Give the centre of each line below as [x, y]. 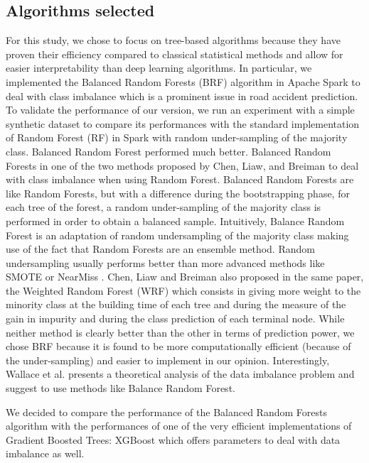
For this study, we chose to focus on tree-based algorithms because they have [173, 40]
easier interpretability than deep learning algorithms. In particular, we [159, 68]
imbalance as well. [45, 453]
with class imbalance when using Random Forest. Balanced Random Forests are [180, 179]
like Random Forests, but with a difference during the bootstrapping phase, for [178, 193]
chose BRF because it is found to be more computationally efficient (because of [178, 346]
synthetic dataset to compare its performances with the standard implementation [183, 123]
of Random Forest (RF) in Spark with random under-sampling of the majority [177, 137]
